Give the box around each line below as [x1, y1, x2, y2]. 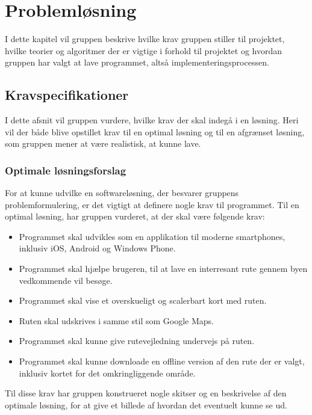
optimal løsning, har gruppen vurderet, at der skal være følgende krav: [5, 210, 265, 223]
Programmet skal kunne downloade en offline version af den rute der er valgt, [19, 355, 305, 367]
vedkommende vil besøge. [19, 274, 113, 286]
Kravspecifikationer [5, 85, 129, 104]
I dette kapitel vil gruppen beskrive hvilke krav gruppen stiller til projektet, [5, 32, 285, 45]
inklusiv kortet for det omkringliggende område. [19, 366, 196, 379]
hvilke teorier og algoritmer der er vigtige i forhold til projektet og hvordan [5, 44, 282, 57]
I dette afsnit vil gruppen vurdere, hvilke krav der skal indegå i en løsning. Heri [5, 114, 299, 126]
